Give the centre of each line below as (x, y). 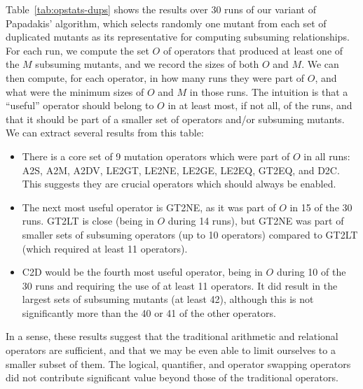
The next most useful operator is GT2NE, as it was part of (149, 207)
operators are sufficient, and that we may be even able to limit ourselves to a (171, 350)
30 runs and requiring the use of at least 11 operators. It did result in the (180, 285)
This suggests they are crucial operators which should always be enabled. (179, 184)
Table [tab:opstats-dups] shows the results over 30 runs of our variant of (161, 9)
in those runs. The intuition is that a (269, 91)
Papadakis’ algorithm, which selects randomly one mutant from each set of (166, 23)
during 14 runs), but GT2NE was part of (256, 221)
